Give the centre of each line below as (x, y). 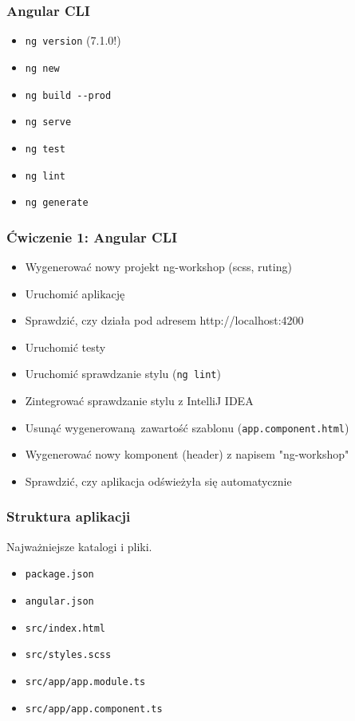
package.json (59, 575)
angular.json (59, 601)
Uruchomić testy (65, 347)
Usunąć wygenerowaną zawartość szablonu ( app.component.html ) (187, 427)
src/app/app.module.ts (85, 682)
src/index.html (65, 628)
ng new (42, 68)
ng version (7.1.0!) (73, 40)
